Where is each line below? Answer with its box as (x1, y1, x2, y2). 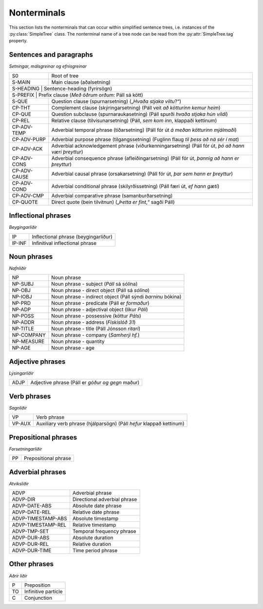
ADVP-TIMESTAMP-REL (12, 521, 67, 528)
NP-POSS (12, 313, 34, 319)
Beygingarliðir (9, 224, 38, 230)
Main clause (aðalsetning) (51, 78, 111, 85)
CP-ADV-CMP (12, 192, 44, 199)
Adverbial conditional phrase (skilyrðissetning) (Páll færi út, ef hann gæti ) (51, 183, 220, 189)
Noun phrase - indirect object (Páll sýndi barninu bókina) (51, 294, 182, 300)
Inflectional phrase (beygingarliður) (32, 233, 113, 240)
